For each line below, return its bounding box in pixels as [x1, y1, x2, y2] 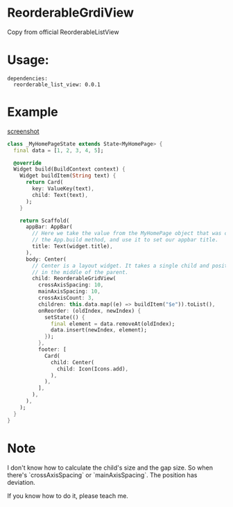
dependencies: [7, 75, 49, 82]
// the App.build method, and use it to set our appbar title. [32, 237, 218, 243]
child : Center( [51, 359, 95, 366]
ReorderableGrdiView [7, 5, 134, 21]
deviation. [7, 478, 36, 486]
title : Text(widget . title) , [32, 243, 113, 250]
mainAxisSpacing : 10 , [37, 288, 101, 295]
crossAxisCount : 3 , [37, 295, 95, 302]
